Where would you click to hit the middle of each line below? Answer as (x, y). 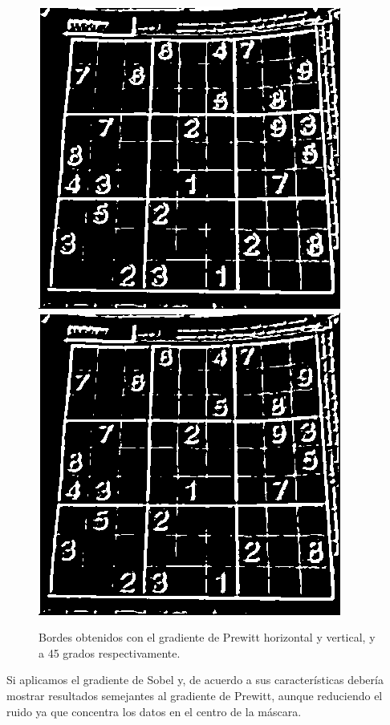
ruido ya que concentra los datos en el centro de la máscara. (154, 711)
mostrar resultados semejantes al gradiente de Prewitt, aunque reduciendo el (195, 695)
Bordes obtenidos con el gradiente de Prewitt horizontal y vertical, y (207, 637)
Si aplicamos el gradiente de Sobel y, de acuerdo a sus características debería (195, 680)
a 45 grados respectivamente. (110, 652)
